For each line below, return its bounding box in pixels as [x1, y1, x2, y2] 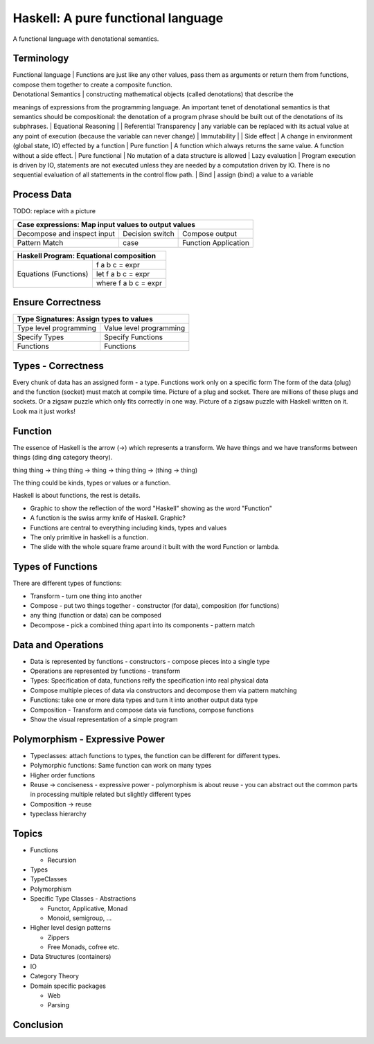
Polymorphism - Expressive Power [12, 733, 166, 745]
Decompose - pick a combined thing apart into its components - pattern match [30, 620, 256, 629]
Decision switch [122, 228, 175, 238]
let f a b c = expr [96, 269, 150, 278]
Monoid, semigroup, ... [47, 914, 112, 922]
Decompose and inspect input [17, 228, 116, 238]
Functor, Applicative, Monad [47, 904, 128, 912]
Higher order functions [30, 771, 96, 779]
